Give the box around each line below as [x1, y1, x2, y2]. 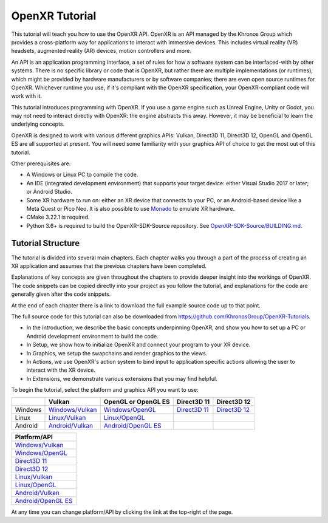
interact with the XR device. [26, 366, 95, 374]
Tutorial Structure [11, 238, 80, 248]
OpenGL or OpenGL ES [103, 397, 170, 406]
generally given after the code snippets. [11, 290, 111, 298]
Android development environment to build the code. [26, 332, 159, 340]
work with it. [11, 92, 43, 100]
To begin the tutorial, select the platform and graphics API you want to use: [11, 386, 199, 394]
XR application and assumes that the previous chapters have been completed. [11, 262, 207, 270]
